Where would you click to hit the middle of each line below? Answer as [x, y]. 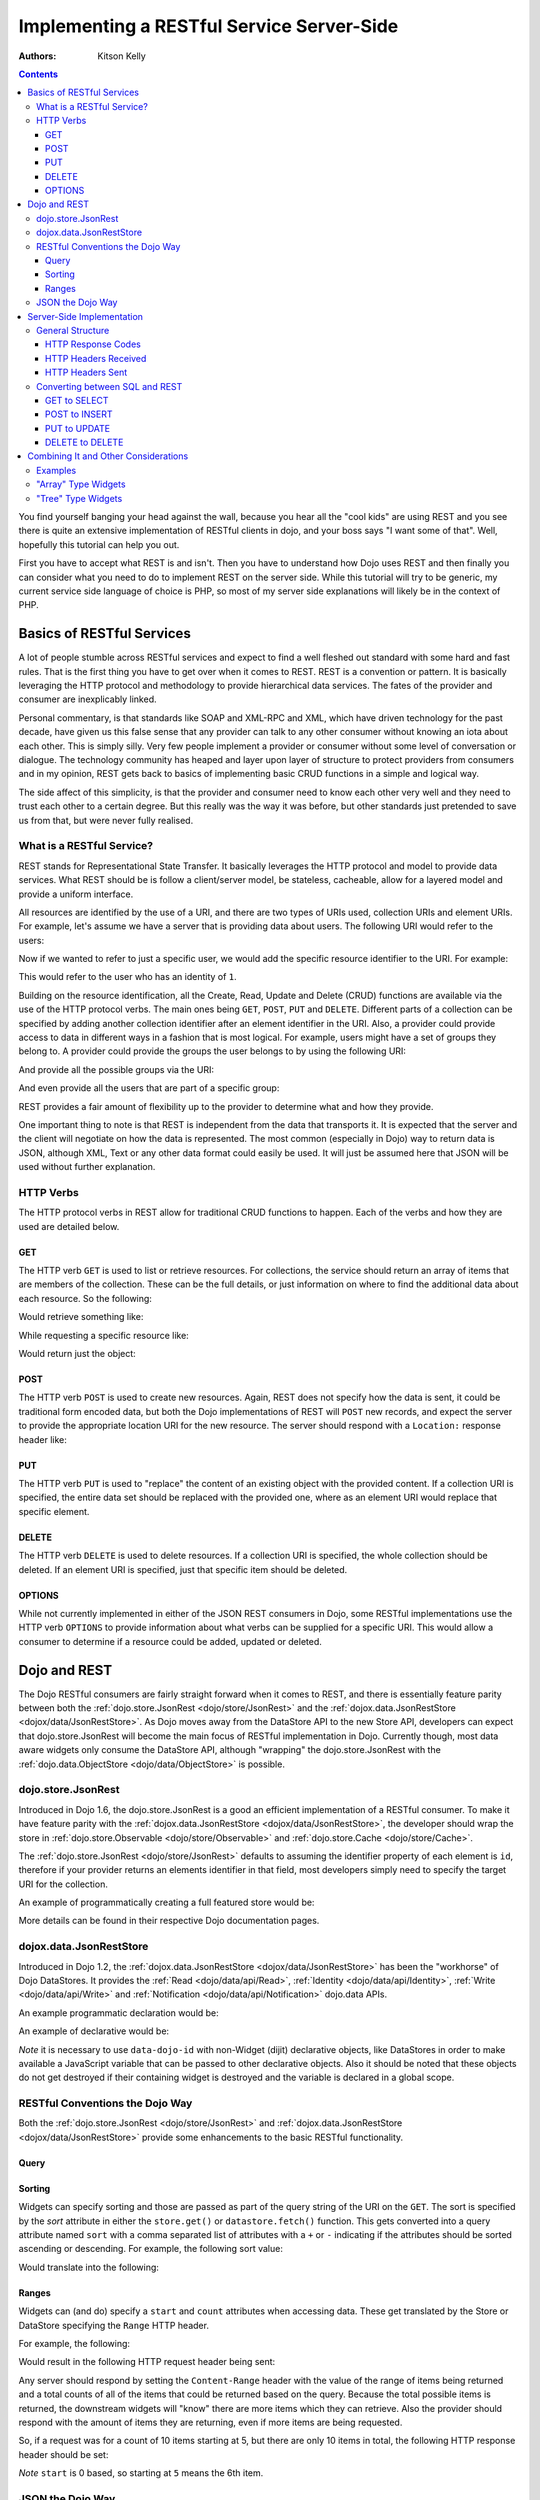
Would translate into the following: [89, 2267]
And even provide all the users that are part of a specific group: [149, 1088]
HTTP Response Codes [93, 344]
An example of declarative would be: [94, 2031]
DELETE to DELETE [84, 442]
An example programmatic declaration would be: [118, 2012]
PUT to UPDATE [78, 428]
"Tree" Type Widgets [79, 498]
